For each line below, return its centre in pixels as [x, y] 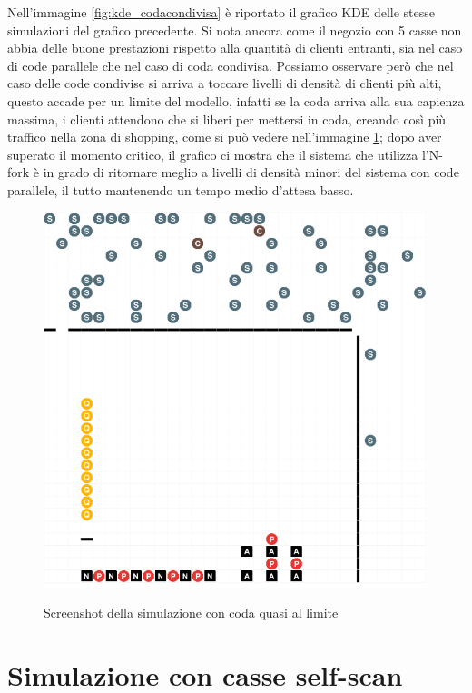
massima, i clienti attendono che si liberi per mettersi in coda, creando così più [227, 119]
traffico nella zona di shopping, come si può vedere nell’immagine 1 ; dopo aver [225, 137]
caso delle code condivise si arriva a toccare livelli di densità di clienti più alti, [225, 83]
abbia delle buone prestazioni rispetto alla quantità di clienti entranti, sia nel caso [235, 48]
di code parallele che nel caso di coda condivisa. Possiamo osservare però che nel [231, 65]
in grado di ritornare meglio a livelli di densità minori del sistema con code [251, 172]
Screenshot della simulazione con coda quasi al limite [191, 613]
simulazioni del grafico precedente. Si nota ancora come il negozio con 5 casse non [235, 30]
